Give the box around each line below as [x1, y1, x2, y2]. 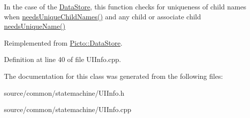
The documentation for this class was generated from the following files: [4, 70, 223, 81]
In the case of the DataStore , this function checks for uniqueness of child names [4, 1, 247, 11]
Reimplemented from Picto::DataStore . [4, 37, 123, 48]
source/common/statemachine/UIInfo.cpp [4, 104, 132, 115]
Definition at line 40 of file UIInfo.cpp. [4, 54, 121, 64]
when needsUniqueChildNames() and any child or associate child [4, 11, 201, 21]
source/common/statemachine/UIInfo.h [4, 87, 125, 98]
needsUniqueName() [4, 21, 66, 31]
